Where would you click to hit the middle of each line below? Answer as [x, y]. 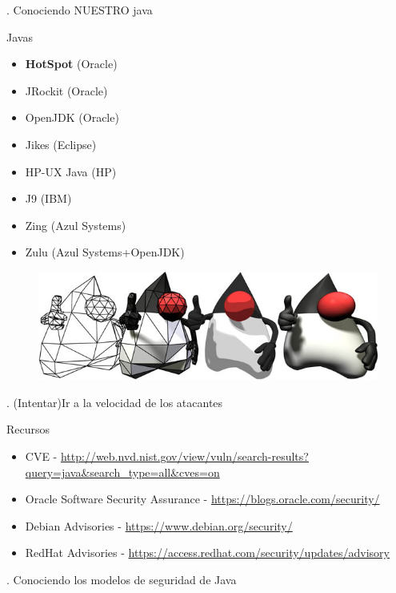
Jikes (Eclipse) [61, 144]
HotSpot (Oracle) [71, 64]
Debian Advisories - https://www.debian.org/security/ [159, 525]
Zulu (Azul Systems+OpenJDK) [105, 252]
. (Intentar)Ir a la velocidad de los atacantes [115, 402]
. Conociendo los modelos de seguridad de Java [122, 579]
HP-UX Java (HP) [71, 171]
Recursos [28, 429]
